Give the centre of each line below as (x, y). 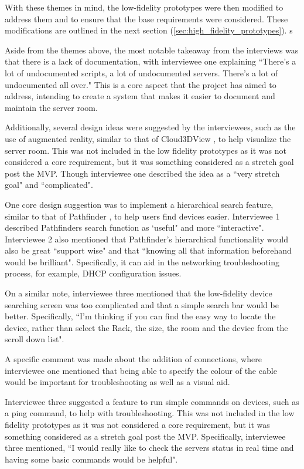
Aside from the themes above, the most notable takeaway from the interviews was (152, 50)
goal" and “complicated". (49, 185)
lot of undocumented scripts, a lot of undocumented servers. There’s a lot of (141, 72)
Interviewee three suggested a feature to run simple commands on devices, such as (152, 401)
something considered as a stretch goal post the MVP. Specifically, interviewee (145, 436)
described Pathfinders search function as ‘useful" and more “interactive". (134, 227)
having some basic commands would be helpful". (91, 459)
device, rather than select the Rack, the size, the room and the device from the (146, 327)
